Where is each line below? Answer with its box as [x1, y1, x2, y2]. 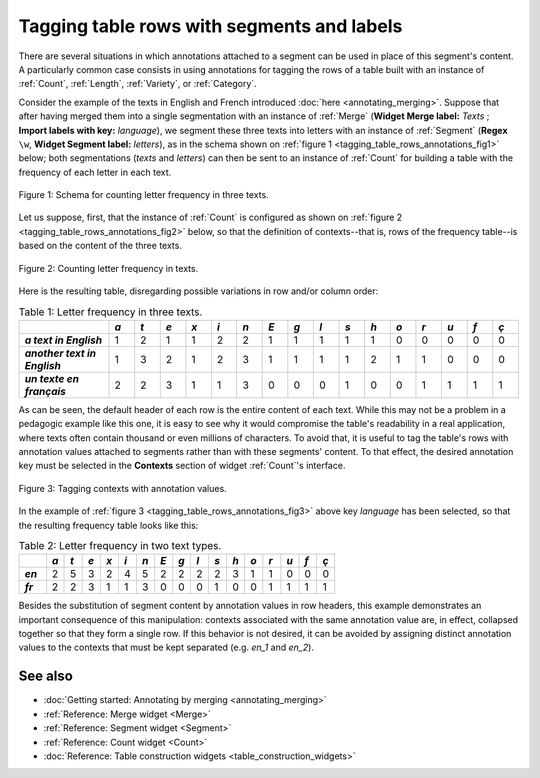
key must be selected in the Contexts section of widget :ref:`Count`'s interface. [18, 460, 346, 472]
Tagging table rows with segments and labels [18, 15, 403, 37]
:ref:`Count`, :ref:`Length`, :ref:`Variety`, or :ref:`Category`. [18, 78, 257, 90]
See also [18, 668, 74, 685]
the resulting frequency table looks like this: [18, 519, 199, 531]
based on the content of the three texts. [18, 240, 182, 252]
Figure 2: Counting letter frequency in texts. [18, 262, 199, 274]
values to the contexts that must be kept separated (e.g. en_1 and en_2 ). [18, 641, 315, 654]
